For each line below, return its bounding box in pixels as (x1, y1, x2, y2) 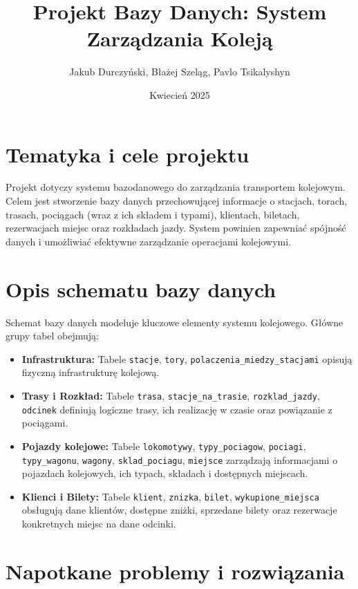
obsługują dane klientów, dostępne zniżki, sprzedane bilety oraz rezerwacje (21, 503, 337, 517)
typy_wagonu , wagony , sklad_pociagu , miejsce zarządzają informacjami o (21, 452, 338, 467)
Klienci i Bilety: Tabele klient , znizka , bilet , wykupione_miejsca (21, 489, 319, 503)
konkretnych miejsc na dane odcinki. (21, 516, 176, 531)
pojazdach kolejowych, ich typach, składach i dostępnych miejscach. (21, 466, 308, 480)
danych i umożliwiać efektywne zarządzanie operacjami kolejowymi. (6, 234, 292, 248)
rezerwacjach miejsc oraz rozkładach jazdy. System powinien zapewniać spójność (6, 221, 346, 235)
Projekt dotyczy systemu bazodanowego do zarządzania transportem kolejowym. (6, 180, 346, 194)
